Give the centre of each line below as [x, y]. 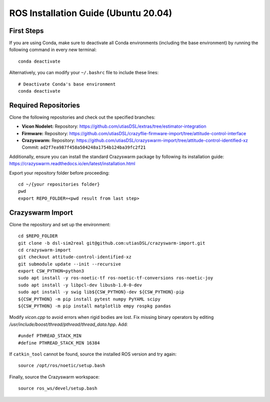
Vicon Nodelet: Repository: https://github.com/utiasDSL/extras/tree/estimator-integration [114, 126]
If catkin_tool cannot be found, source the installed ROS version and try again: [93, 354]
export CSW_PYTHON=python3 [51, 271]
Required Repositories [44, 105]
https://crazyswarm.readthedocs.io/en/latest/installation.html [72, 164]
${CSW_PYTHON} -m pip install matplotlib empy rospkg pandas [94, 306]
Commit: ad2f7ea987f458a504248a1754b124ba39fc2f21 [84, 147]
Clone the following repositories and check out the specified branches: [82, 117]
